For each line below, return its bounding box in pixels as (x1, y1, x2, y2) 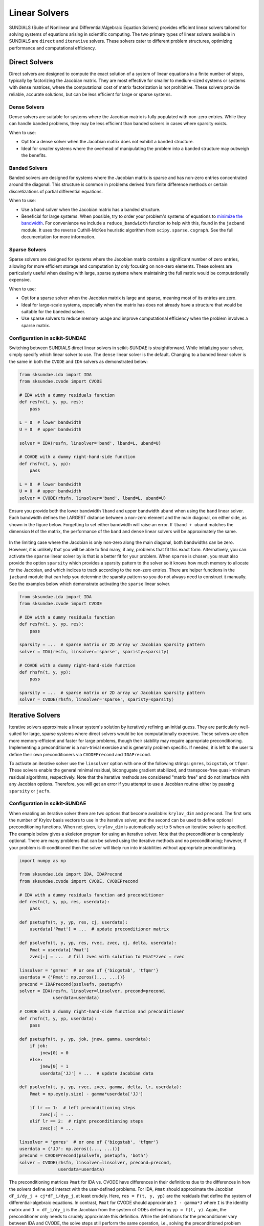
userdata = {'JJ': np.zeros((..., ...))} (19, 1146, 120, 1151)
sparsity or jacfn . (9, 788, 51, 794)
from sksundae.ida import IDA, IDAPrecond (19, 871, 123, 877)
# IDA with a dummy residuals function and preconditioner (19, 892, 164, 897)
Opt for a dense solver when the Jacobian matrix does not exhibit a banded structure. (21, 139, 194, 145)
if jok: (29, 1043, 48, 1049)
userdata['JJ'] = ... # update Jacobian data (40, 1071, 154, 1076)
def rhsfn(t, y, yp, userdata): (19, 1016, 97, 1021)
